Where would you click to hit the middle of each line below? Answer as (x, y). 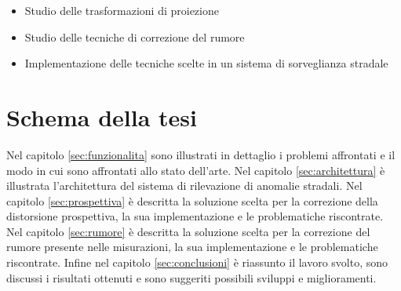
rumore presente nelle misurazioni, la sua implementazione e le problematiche (192, 247)
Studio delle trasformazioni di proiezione (122, 10)
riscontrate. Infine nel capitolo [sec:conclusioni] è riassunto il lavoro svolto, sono (197, 262)
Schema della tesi (102, 116)
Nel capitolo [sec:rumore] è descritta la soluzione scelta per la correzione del (188, 231)
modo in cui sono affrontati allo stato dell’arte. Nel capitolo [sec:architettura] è (196, 170)
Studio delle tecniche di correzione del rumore (135, 36)
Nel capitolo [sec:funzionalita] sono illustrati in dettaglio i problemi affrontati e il (201, 154)
